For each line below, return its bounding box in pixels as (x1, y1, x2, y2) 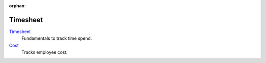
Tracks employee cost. (21, 49, 68, 55)
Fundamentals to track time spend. (21, 35, 92, 41)
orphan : (9, 3, 26, 8)
